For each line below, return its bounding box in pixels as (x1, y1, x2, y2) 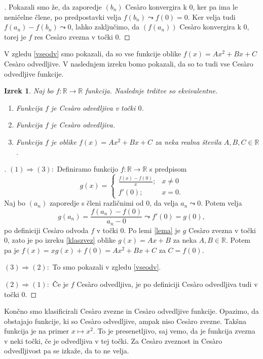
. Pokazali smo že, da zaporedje (4, 2, 102, 12)
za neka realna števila (155, 136, 221, 147)
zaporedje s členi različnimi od (49, 198, 144, 208)
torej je (4, 31, 26, 42)
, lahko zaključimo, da (71, 21, 140, 32)
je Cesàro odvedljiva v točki (51, 102, 136, 113)
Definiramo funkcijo (57, 164, 118, 174)
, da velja (149, 198, 178, 208)
